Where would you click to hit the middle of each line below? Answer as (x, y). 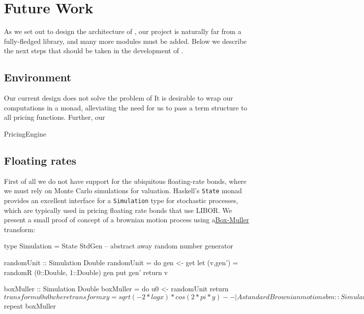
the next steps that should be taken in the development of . (94, 51)
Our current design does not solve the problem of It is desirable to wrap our (119, 98)
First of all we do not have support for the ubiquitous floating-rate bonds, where (125, 181)
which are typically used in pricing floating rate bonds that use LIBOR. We (118, 210)
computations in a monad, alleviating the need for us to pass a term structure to (126, 107)
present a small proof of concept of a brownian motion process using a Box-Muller (127, 220)
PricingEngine (25, 133)
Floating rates (40, 160)
